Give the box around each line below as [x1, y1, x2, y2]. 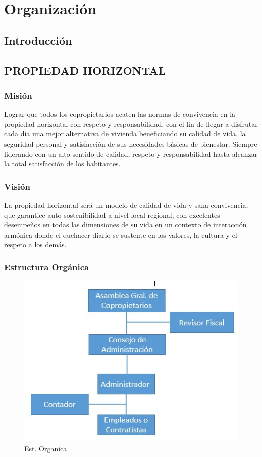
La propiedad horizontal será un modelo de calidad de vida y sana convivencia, [4, 199, 248, 210]
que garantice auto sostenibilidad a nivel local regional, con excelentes [4, 209, 220, 220]
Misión [4, 88, 32, 101]
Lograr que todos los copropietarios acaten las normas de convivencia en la [4, 109, 236, 119]
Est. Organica [24, 443, 67, 453]
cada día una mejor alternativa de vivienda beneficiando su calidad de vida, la [4, 128, 246, 139]
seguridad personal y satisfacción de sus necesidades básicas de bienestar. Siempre [4, 138, 257, 149]
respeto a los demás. [4, 239, 67, 250]
